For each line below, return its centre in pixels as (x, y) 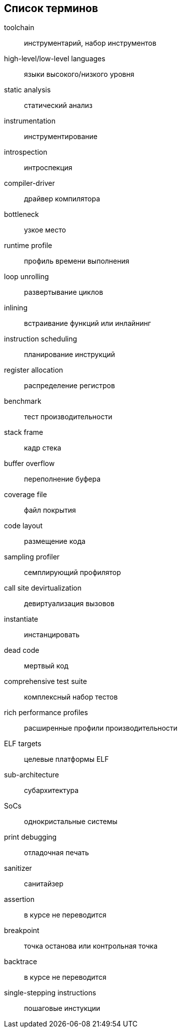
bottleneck (21, 214)
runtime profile (28, 246)
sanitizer (18, 868)
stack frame (24, 432)
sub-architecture (31, 775)
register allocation (34, 370)
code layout (23, 526)
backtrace (21, 962)
